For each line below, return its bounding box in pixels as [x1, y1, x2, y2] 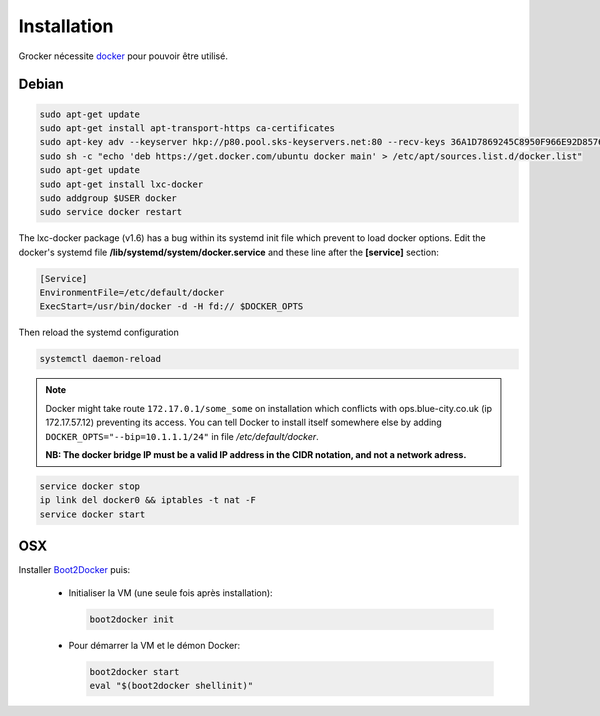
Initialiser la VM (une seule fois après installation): [68, 586, 274, 599]
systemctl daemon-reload [39, 353, 162, 365]
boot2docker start [89, 666, 180, 677]
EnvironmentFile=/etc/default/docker [39, 287, 225, 299]
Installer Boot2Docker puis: [18, 564, 131, 576]
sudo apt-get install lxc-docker [39, 178, 204, 190]
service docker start [39, 508, 146, 520]
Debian [18, 76, 64, 93]
